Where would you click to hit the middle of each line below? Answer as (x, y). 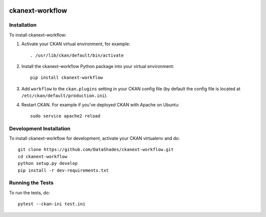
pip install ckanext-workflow (67, 78)
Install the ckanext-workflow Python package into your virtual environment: (98, 66)
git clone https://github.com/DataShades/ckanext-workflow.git (96, 150)
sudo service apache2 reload (65, 116)
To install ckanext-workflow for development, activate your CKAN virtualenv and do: (94, 138)
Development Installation (40, 128)
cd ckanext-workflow (43, 156)
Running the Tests (31, 183)
